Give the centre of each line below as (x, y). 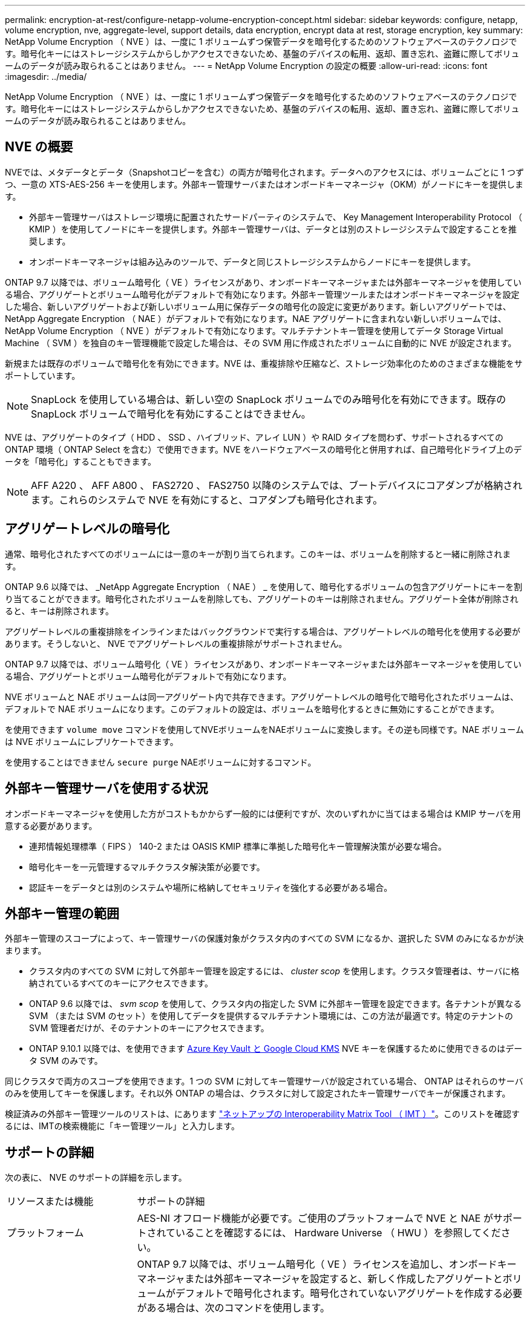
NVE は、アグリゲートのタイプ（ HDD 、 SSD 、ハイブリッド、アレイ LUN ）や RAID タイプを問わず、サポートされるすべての (254, 437)
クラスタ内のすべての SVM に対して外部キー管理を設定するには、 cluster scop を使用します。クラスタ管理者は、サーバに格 (274, 971)
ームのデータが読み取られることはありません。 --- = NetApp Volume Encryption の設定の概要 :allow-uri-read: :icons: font (246, 66)
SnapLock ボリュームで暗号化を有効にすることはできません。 (171, 414)
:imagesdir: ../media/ (46, 77)
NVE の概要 (39, 147)
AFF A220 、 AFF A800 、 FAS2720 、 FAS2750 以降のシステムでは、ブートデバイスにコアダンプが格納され (277, 485)
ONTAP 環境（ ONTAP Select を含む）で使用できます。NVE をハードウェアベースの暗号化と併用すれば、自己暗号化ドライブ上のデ (263, 449)
